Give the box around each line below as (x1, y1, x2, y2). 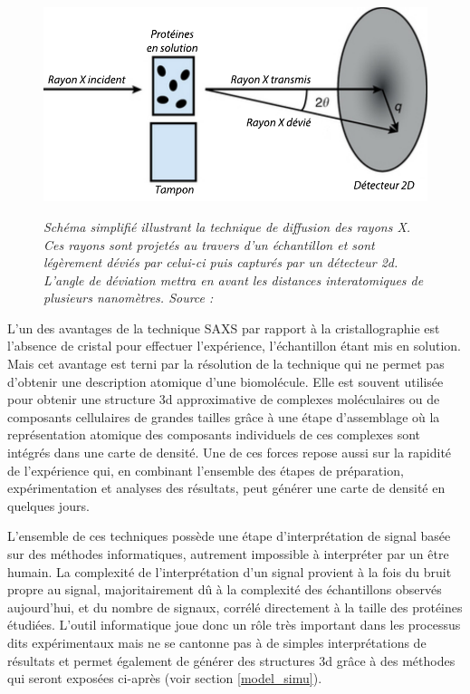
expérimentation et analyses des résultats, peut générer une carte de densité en (7, 478, 446, 497)
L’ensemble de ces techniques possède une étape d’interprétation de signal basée (7, 526, 451, 545)
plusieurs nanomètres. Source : (43, 288, 214, 307)
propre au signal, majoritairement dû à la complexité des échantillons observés (7, 580, 442, 599)
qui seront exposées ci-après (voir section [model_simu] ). (7, 669, 322, 688)
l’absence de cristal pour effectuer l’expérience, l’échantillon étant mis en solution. (7, 336, 461, 355)
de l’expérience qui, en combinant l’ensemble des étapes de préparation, (7, 460, 404, 479)
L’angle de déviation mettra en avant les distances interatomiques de (43, 270, 424, 289)
